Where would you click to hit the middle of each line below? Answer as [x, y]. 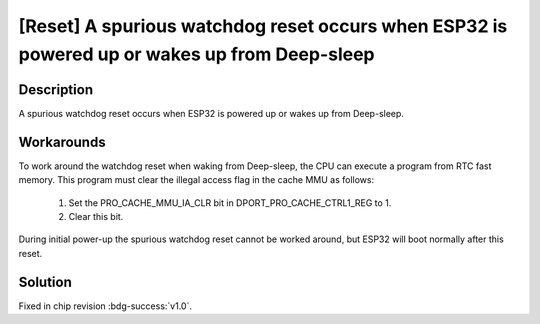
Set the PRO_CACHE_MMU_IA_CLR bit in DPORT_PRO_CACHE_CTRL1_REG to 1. [230, 202]
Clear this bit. [96, 216]
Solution [45, 281]
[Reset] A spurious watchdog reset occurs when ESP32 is [263, 26]
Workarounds [62, 141]
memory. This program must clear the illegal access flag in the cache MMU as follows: [196, 180]
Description [56, 89]
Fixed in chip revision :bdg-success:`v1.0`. [105, 306]
